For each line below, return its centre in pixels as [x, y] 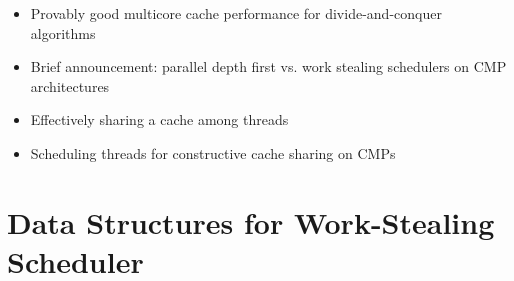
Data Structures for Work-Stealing [251, 221]
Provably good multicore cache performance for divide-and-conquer [236, 13]
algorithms [63, 32]
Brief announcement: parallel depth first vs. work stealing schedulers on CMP [268, 66]
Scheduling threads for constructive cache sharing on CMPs [213, 152]
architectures [70, 85]
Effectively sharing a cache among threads [159, 119]
